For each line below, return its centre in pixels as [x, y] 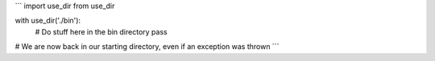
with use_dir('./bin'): [48, 21]
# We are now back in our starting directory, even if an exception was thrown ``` [147, 47]
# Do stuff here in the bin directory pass [101, 31]
